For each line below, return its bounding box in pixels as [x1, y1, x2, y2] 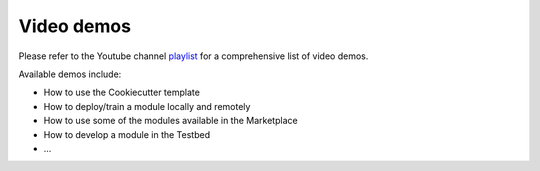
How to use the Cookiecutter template [43, 86, 200, 99]
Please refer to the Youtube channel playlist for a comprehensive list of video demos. [18, 50, 369, 62]
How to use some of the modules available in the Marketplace [43, 115, 299, 127]
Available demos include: [18, 68, 122, 80]
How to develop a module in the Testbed [43, 128, 210, 140]
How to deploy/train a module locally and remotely [43, 100, 251, 112]
